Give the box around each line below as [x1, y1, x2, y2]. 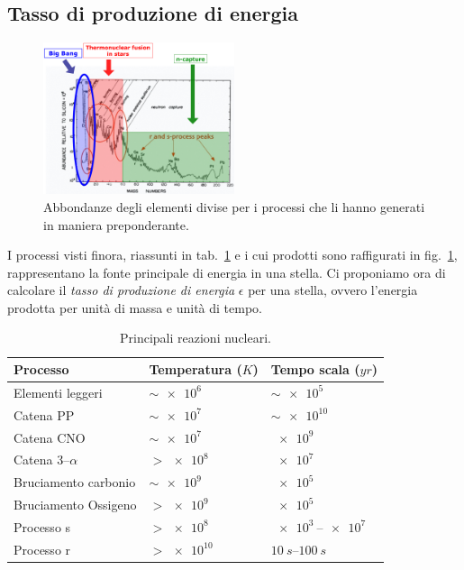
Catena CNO [14, 427, 86, 446]
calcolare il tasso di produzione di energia [7, 280, 235, 299]
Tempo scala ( [270, 360, 360, 379]
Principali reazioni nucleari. [120, 328, 271, 347]
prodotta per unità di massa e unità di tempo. [7, 298, 262, 317]
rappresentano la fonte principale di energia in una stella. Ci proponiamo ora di [7, 262, 446, 281]
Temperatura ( [149, 360, 242, 379]
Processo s [14, 517, 71, 536]
